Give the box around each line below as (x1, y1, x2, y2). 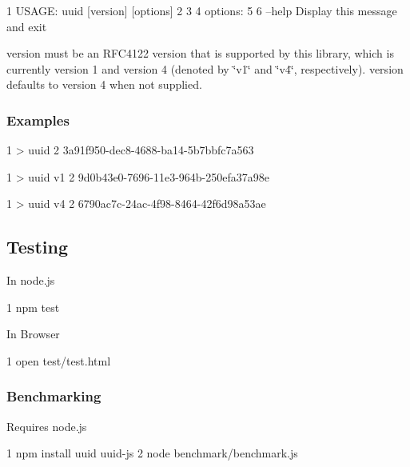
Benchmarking (6, 386, 102, 406)
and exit (6, 18, 47, 34)
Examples (6, 110, 70, 130)
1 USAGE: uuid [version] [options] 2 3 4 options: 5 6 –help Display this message (6, 2, 397, 18)
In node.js (6, 272, 55, 289)
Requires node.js (6, 417, 87, 434)
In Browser (6, 325, 60, 342)
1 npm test (6, 298, 60, 315)
